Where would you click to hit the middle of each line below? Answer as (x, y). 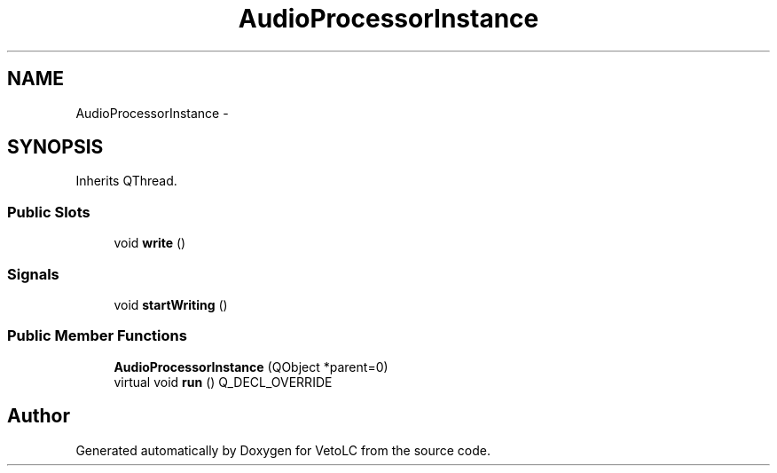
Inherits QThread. (126, 181)
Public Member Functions (97, 336)
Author (39, 416)
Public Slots (49, 212)
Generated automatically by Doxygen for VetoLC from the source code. (283, 450)
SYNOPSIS (55, 147)
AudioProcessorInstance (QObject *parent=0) (251, 367)
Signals (33, 274)
